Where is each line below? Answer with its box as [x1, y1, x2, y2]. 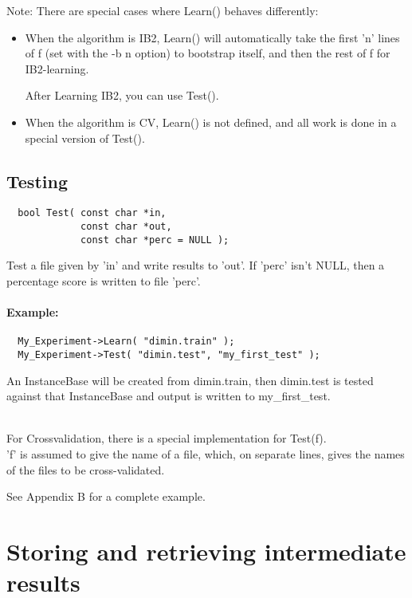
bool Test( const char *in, [18, 207, 167, 219]
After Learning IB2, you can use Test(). [25, 87, 219, 104]
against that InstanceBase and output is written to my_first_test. [6, 388, 331, 404]
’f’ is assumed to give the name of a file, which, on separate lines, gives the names [6, 446, 405, 462]
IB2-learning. [25, 60, 89, 77]
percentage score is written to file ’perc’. [6, 272, 201, 289]
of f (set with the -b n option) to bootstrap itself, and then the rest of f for [25, 45, 390, 61]
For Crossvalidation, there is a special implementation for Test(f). [6, 430, 327, 447]
